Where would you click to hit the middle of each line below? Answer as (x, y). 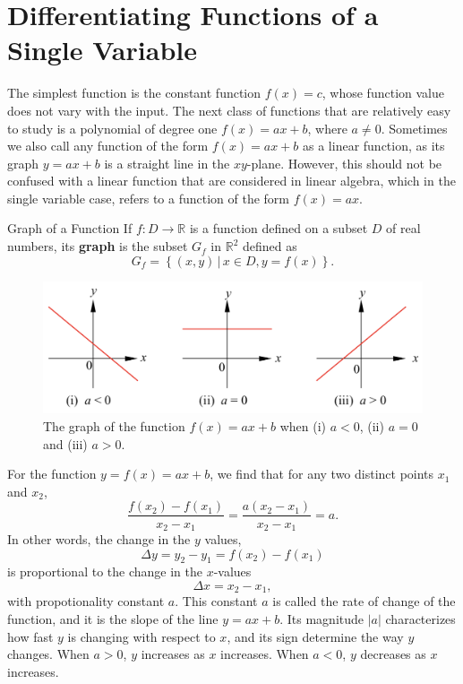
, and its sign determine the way (315, 636)
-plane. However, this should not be (344, 163)
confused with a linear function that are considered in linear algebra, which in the (231, 181)
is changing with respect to (141, 636)
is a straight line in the (167, 163)
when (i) (303, 426)
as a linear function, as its (374, 146)
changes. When (48, 654)
